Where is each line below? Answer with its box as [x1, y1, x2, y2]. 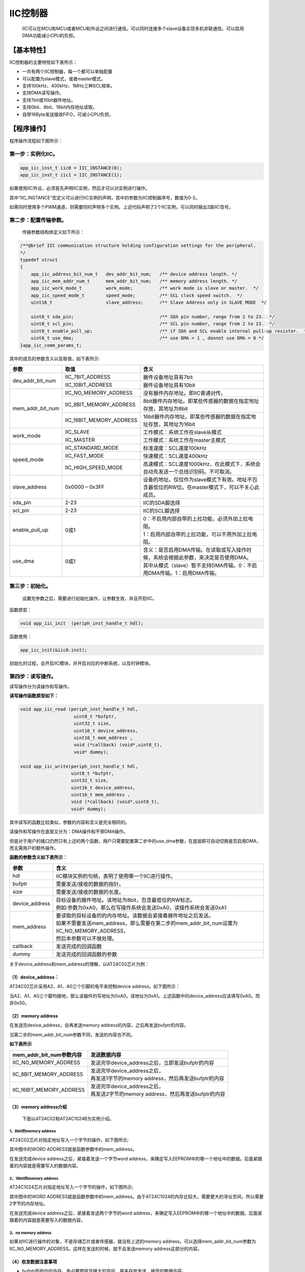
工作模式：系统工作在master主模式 [143, 437, 226, 444]
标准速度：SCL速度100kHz [143, 444, 207, 451]
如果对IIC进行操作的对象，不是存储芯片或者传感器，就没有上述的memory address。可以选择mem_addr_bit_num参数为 [9, 1238, 256, 1245]
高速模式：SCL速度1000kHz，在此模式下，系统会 [143, 460, 261, 468]
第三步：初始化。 [9, 583, 51, 590]
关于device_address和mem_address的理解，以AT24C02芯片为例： [9, 961, 149, 967]
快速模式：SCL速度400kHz [143, 452, 208, 459]
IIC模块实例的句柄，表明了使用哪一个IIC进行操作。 [56, 873, 176, 880]
